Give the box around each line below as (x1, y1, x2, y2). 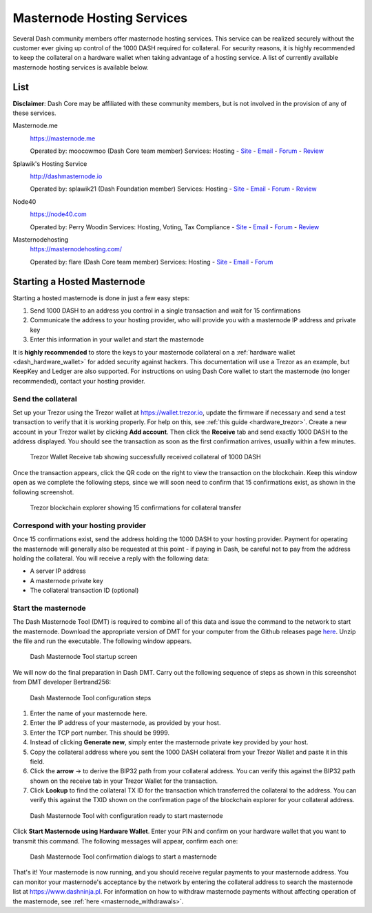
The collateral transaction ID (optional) (30, 586, 139, 595)
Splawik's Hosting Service (12, 159, 87, 168)
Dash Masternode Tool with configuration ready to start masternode (30, 811, 223, 819)
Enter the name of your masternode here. (30, 709, 147, 717)
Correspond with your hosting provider (12, 521, 147, 530)
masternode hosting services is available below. (12, 63, 149, 72)
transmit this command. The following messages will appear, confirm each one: (12, 837, 238, 845)
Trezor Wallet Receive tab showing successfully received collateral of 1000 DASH (30, 453, 261, 461)
